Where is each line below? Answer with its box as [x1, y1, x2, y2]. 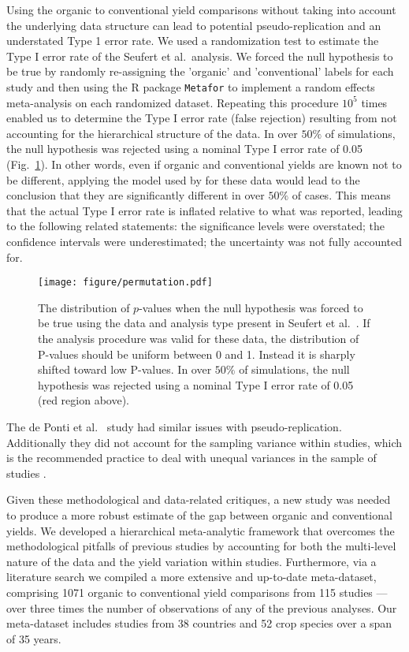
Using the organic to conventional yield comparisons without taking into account [6, 2, 396, 17]
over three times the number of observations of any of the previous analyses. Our [6, 599, 397, 616]
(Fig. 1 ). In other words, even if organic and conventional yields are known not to [6, 156, 402, 172]
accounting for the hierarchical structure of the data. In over [6, 125, 298, 141]
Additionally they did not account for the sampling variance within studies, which [6, 434, 403, 450]
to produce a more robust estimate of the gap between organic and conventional [6, 506, 392, 523]
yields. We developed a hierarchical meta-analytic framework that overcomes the [6, 522, 395, 538]
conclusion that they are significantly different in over [6, 187, 265, 203]
